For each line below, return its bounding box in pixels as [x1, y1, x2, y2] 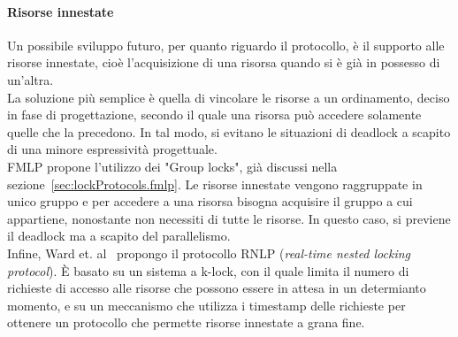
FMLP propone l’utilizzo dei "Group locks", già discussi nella [7, 157, 338, 175]
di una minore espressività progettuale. [7, 140, 218, 158]
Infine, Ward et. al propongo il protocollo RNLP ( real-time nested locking [7, 243, 411, 262]
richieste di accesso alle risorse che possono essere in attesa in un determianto [7, 279, 426, 297]
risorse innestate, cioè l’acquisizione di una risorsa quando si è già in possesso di [7, 53, 440, 72]
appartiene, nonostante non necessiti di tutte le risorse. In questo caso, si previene [7, 209, 451, 227]
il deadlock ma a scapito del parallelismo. [7, 226, 231, 245]
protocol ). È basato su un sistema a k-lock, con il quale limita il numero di [7, 261, 409, 280]
